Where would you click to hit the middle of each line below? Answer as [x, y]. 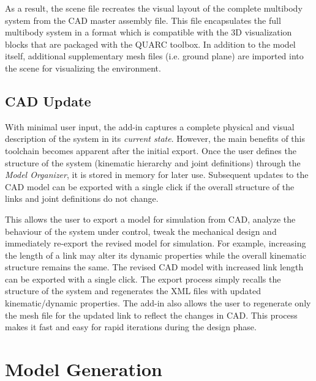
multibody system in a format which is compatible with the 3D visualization [149, 32]
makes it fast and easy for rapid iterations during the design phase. [131, 327]
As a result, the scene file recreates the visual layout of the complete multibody [154, 8]
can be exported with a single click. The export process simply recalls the [143, 279]
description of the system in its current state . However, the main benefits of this [155, 139]
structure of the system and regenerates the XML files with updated [133, 291]
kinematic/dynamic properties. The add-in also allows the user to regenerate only [158, 303]
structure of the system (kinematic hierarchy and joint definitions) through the [153, 162]
